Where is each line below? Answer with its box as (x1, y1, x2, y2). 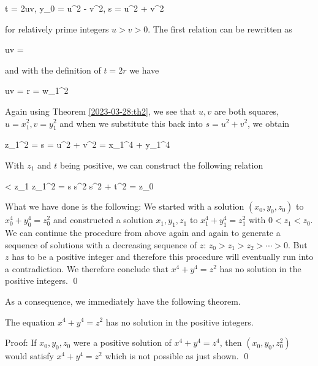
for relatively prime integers (5, 22, 109, 35)
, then (219, 336, 242, 349)
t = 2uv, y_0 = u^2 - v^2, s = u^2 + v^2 (5, 2, 164, 14)
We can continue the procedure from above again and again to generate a (5, 226, 281, 238)
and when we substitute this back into (59, 116, 203, 129)
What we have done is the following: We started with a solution (5, 200, 244, 213)
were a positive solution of (73, 336, 172, 349)
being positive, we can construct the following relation (60, 158, 263, 171)
